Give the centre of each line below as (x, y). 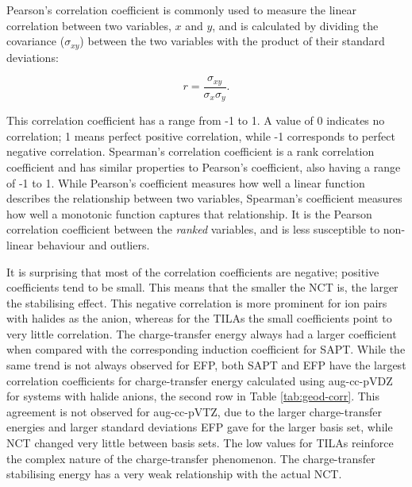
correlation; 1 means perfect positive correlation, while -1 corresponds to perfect (201, 135)
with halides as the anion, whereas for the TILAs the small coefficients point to (199, 318)
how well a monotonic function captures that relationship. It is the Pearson (189, 213)
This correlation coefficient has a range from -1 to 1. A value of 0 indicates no (196, 120)
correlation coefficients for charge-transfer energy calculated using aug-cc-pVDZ (200, 380)
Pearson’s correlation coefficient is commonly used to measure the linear (181, 10)
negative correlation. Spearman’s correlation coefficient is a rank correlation (191, 151)
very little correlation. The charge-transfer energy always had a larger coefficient (202, 333)
